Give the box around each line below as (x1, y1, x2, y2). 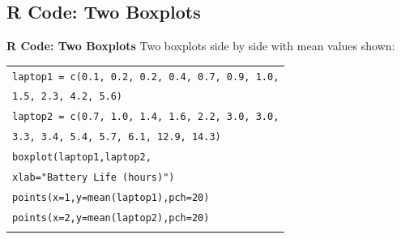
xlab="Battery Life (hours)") (12, 172, 175, 184)
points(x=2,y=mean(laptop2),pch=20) (12, 211, 210, 224)
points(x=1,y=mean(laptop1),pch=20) (12, 191, 210, 203)
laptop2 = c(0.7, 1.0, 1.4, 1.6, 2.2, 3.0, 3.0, (12, 111, 279, 123)
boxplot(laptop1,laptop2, (12, 152, 151, 164)
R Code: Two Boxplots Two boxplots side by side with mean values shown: (6, 37, 395, 54)
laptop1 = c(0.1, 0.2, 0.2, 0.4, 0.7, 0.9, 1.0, (12, 70, 279, 83)
